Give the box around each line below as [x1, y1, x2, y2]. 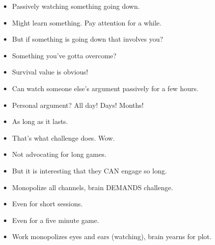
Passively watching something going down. [12, 1, 140, 11]
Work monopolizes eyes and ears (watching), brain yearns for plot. [12, 231, 212, 242]
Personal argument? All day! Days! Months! [12, 99, 144, 110]
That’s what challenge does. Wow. [12, 132, 115, 143]
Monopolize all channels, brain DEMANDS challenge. [12, 182, 173, 192]
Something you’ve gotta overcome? [12, 50, 117, 60]
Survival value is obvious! [12, 67, 88, 77]
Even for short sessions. [12, 198, 83, 209]
